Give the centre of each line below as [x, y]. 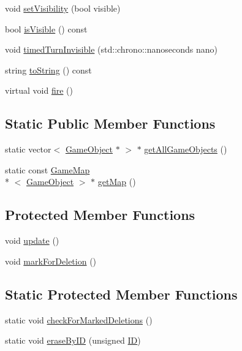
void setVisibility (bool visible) [63, 8]
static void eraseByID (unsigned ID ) [73, 340]
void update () [32, 240]
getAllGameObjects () [186, 149]
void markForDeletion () [51, 261]
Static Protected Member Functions [121, 294]
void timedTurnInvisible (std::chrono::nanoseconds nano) [111, 49]
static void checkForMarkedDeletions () [79, 319]
